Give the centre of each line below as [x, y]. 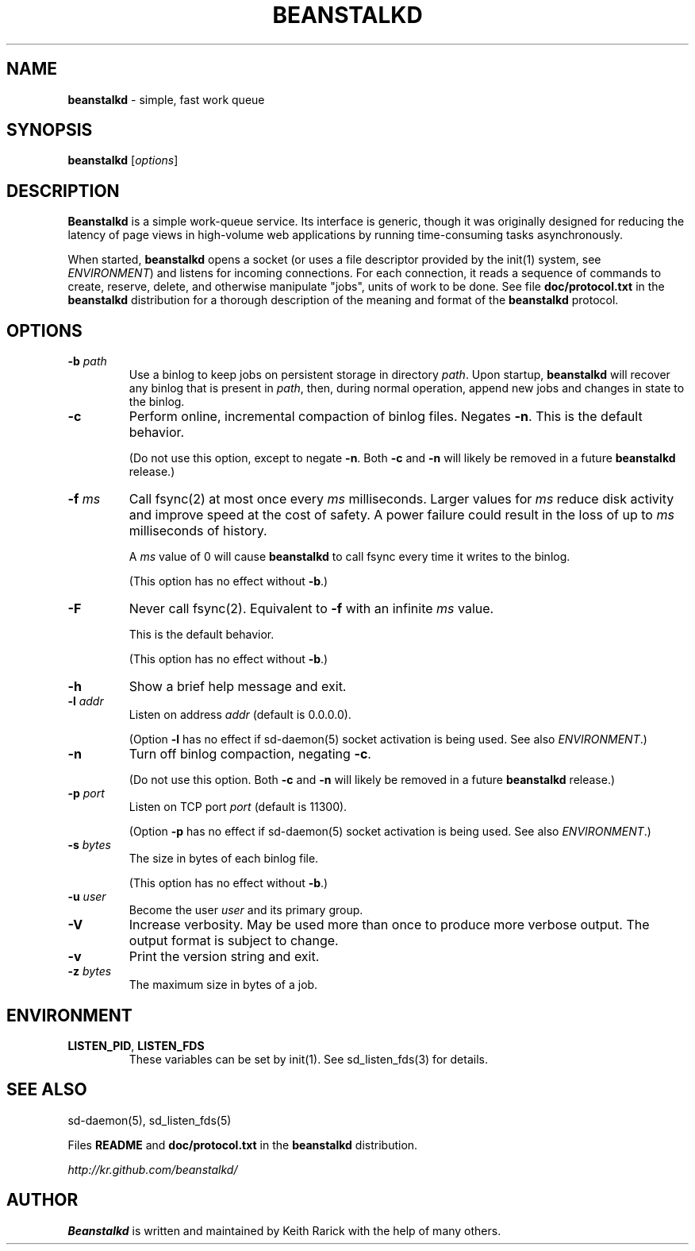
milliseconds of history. [198, 531]
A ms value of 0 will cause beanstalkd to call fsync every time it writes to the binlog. [349, 557]
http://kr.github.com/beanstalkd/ [153, 1169]
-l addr [86, 701]
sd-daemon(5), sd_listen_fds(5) [150, 1120]
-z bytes [90, 971]
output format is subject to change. [234, 941]
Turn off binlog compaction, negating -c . [250, 754]
